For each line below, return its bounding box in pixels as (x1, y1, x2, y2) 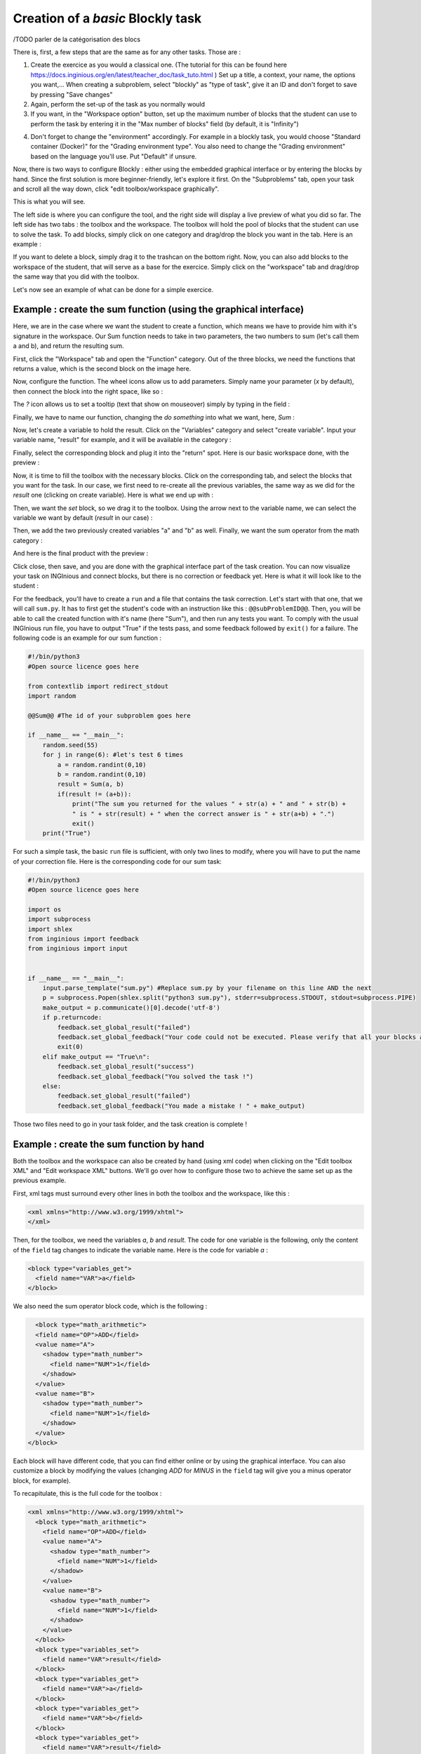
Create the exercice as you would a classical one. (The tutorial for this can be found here (30, 60, 288, 69)
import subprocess (27, 916, 91, 923)
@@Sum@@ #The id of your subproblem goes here (27, 711, 191, 719)
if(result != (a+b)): (57, 790, 132, 798)
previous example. (13, 1176, 67, 1185)
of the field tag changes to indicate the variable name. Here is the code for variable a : (13, 1245, 268, 1254)
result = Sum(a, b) (57, 780, 124, 789)
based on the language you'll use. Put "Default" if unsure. (30, 152, 197, 161)
